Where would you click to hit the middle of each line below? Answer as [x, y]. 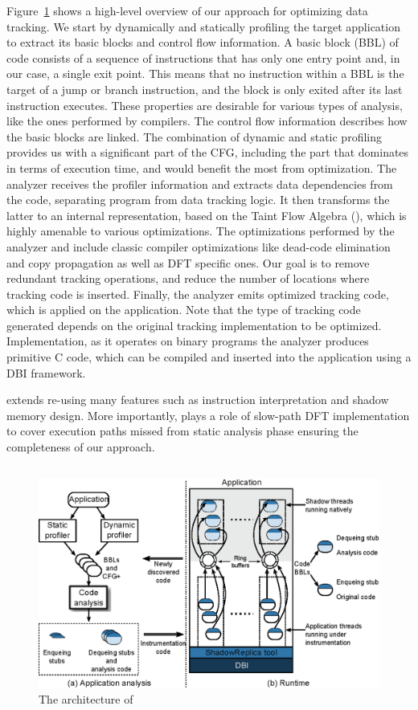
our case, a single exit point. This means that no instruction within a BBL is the [205, 73]
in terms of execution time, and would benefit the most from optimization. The [202, 167]
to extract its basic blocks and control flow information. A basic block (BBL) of [203, 42]
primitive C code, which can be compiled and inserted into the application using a [209, 357]
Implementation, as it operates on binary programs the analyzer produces [188, 341]
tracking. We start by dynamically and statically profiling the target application [203, 26]
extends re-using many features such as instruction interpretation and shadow [198, 400]
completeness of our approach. [81, 447]
